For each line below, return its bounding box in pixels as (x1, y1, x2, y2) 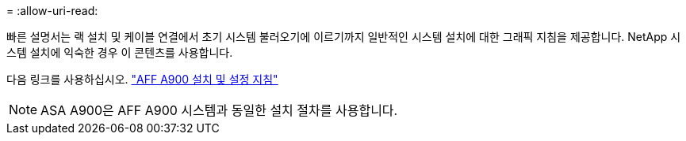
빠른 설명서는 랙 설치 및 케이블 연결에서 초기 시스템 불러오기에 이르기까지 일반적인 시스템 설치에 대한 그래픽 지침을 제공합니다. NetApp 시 (6, 30, 681, 43)
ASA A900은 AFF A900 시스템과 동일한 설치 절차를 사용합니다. (40, 102, 398, 118)
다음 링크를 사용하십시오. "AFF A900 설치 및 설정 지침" (6, 72, 278, 86)
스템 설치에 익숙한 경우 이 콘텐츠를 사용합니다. (6, 46, 233, 59)
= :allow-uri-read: (6, 4, 98, 17)
